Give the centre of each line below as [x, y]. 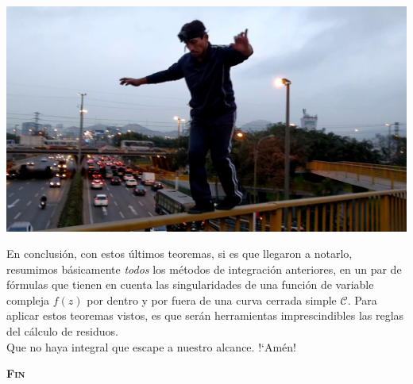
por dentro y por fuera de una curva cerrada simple [212, 300]
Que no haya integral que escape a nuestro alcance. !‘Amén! [151, 346]
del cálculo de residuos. [62, 331]
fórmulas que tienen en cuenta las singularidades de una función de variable [190, 284]
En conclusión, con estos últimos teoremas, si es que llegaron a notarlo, [179, 253]
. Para [362, 300]
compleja [28, 300]
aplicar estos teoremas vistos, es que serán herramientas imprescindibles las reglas [205, 315]
